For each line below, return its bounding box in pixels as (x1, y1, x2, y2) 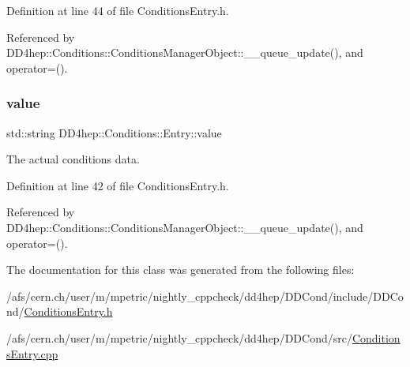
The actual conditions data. (6, 151, 140, 167)
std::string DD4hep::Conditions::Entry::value (6, 124, 222, 140)
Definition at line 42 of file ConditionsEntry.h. (6, 177, 229, 193)
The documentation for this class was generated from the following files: (6, 261, 355, 278)
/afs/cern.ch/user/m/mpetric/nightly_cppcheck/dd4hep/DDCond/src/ (6, 329, 352, 346)
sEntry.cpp (6, 345, 58, 361)
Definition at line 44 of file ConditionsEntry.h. (6, 2, 229, 18)
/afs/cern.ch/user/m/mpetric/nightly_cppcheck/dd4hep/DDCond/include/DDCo (6, 287, 404, 304)
